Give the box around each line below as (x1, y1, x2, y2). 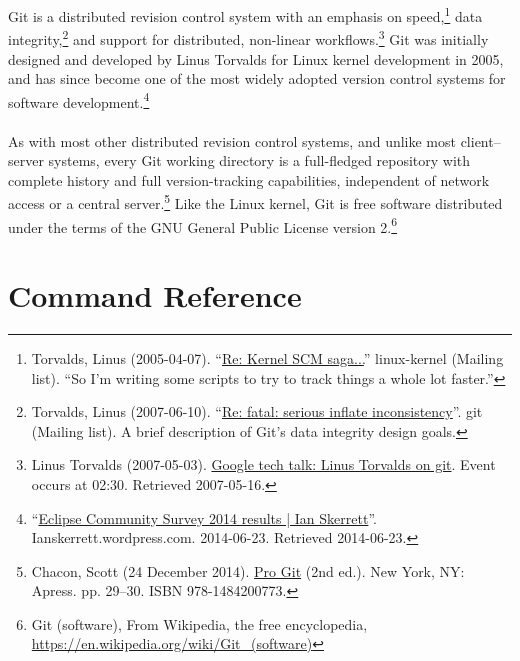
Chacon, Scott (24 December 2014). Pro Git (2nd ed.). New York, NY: (31, 560, 465, 581)
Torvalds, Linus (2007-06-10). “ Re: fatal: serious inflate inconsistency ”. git (31, 401, 483, 422)
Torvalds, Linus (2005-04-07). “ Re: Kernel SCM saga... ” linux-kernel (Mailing (31, 347, 504, 368)
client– (460, 130, 501, 151)
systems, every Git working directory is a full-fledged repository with (48, 150, 471, 171)
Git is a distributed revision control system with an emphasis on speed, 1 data (8, 3, 483, 26)
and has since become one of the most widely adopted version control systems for (8, 68, 506, 89)
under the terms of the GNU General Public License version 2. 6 (8, 213, 398, 237)
